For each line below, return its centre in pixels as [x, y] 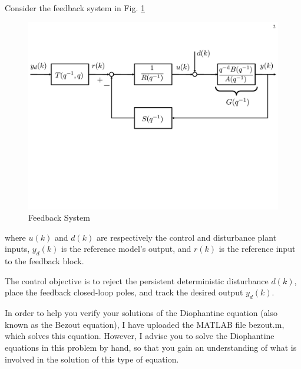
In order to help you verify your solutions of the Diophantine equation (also [141, 313]
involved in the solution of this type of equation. [92, 359]
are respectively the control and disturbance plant [186, 237]
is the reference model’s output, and [126, 249]
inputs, [17, 249]
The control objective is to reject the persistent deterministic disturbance [137, 280]
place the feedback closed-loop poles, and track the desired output [124, 292]
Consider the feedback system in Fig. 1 [75, 8]
